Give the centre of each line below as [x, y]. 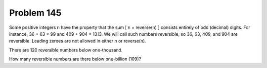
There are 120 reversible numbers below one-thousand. [66, 50]
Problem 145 [35, 13]
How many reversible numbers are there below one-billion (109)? [75, 59]
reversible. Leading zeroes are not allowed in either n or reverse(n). [78, 41]
